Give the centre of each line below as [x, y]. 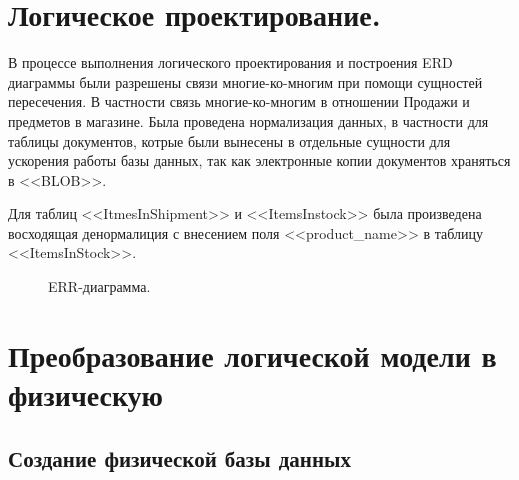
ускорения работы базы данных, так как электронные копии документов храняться [259, 160]
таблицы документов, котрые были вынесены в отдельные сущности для [229, 140]
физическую [86, 394]
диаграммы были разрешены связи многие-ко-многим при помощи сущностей [245, 81]
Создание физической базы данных [179, 457]
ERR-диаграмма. [99, 286]
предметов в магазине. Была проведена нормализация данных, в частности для [248, 120]
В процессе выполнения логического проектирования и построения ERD [230, 62]
